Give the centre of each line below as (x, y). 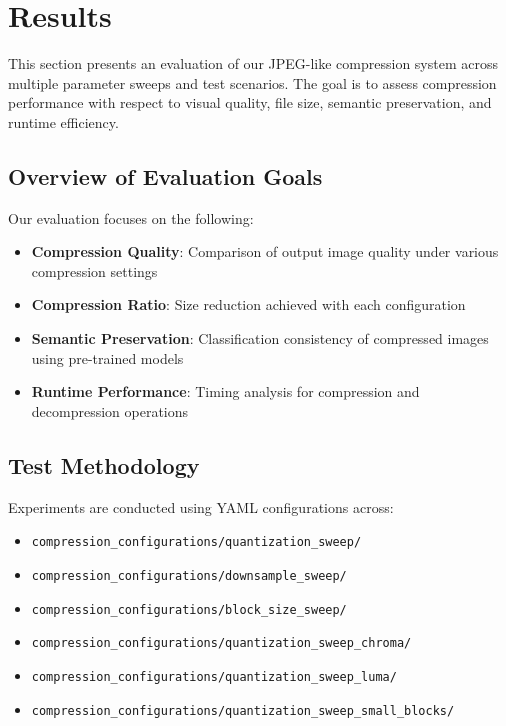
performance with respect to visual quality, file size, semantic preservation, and (250, 102)
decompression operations (110, 410)
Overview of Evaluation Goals (165, 175)
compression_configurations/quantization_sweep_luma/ (214, 676)
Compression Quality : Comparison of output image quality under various (265, 251)
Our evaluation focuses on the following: (131, 217)
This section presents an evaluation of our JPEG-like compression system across (253, 63)
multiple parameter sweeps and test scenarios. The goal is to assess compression (252, 82)
